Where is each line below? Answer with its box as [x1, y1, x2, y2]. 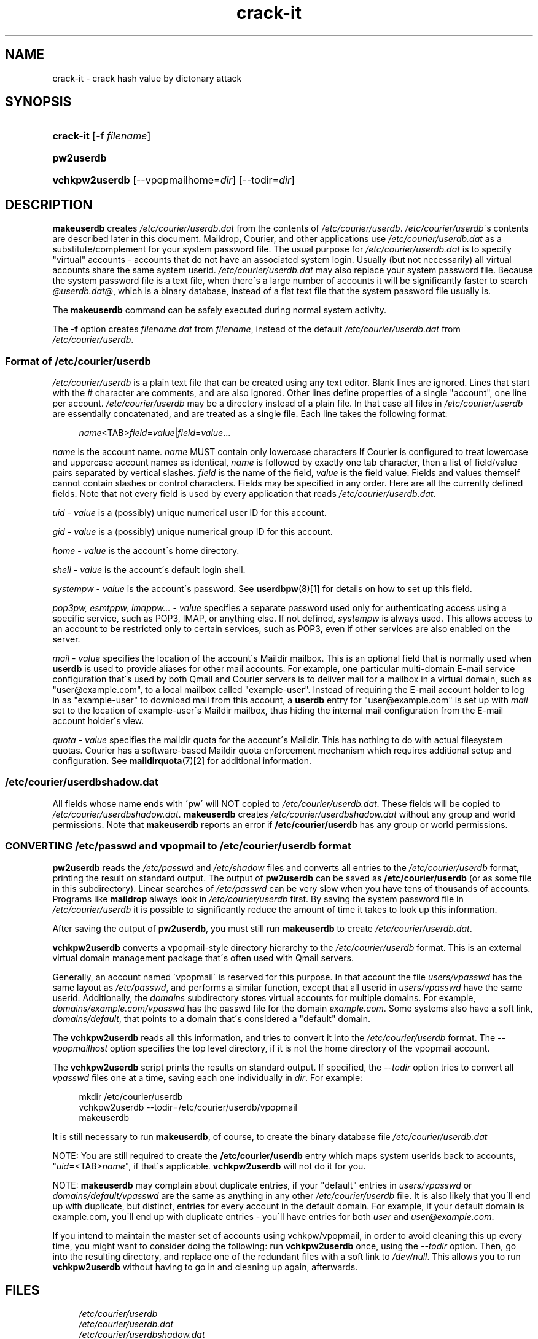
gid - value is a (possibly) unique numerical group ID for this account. [52, 526, 333, 537]
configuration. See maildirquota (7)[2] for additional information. [52, 755, 311, 767]
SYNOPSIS [5, 94, 72, 110]
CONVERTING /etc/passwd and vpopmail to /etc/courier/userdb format [5, 840, 351, 853]
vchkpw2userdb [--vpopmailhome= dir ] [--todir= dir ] [52, 174, 295, 187]
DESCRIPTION [5, 197, 93, 213]
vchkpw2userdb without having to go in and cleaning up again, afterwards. [52, 1261, 358, 1272]
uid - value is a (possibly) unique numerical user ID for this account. [52, 507, 327, 518]
